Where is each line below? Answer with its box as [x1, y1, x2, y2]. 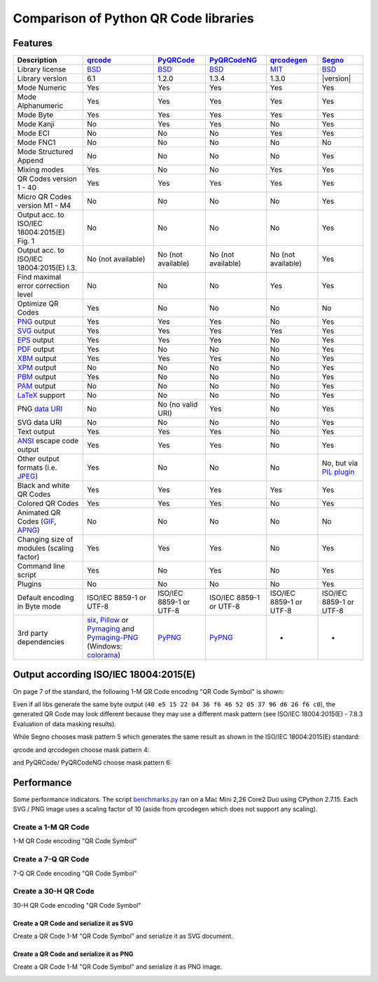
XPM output [17, 363, 57, 373]
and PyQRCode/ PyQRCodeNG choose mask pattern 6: [13, 758, 172, 767]
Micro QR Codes [17, 192, 71, 202]
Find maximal [17, 272, 62, 282]
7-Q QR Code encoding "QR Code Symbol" [13, 869, 137, 878]
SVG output [17, 326, 55, 336]
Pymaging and [86, 624, 134, 634]
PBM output [17, 372, 57, 382]
